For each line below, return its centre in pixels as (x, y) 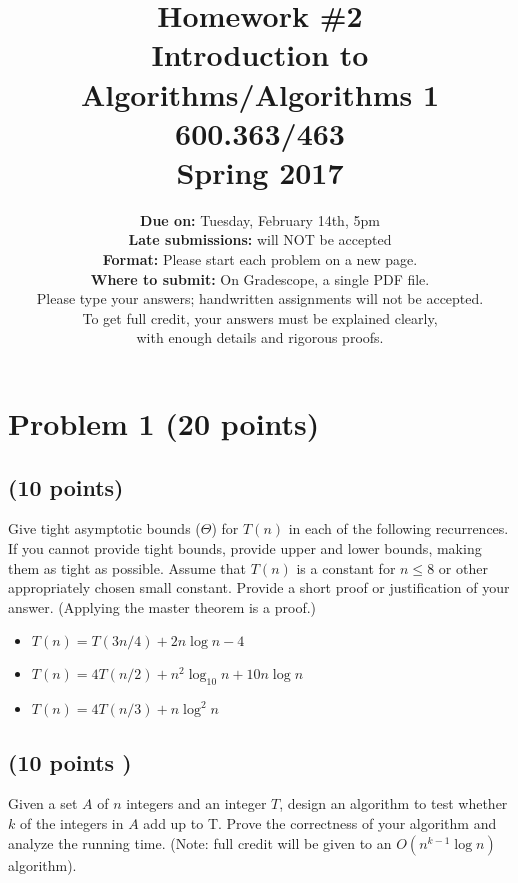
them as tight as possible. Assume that (127, 567)
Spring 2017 (260, 171)
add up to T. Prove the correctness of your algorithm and (320, 822)
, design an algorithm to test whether (393, 803)
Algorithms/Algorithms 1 (260, 93)
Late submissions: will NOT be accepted (260, 239)
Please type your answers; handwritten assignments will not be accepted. (260, 298)
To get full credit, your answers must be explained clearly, (260, 317)
